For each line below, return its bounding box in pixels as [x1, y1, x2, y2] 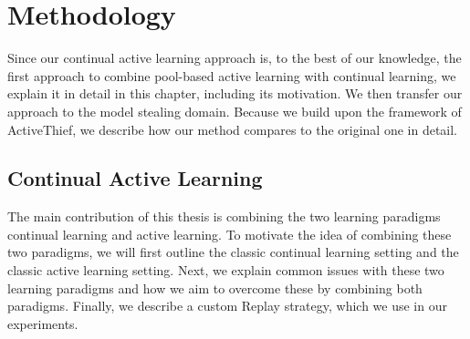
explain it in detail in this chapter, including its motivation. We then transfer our [7, 84, 463, 103]
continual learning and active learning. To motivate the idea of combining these [7, 224, 452, 243]
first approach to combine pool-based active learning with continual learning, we [7, 66, 456, 85]
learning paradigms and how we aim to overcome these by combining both [7, 278, 423, 297]
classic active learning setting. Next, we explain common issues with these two [7, 261, 444, 280]
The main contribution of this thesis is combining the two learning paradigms [7, 207, 441, 226]
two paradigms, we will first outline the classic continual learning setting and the [7, 242, 459, 262]
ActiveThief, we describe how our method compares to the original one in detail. [7, 119, 458, 139]
